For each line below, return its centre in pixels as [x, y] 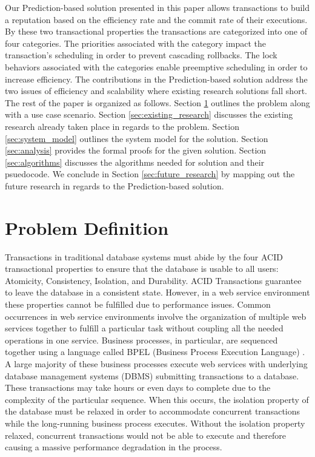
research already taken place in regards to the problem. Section [122, 126]
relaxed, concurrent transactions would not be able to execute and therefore [145, 435]
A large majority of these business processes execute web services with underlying [156, 363]
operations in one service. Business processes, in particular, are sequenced [141, 340]
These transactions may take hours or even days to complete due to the [138, 388]
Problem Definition [87, 227]
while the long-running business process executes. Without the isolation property [155, 423]
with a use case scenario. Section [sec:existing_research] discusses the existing [149, 114]
